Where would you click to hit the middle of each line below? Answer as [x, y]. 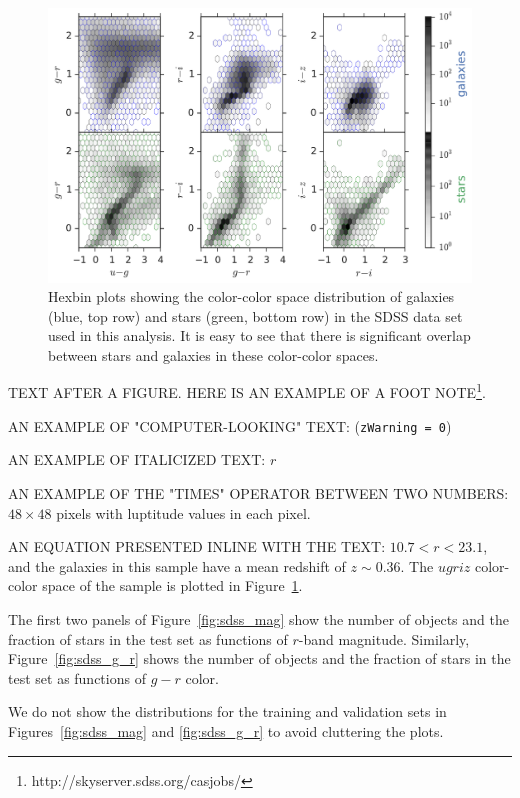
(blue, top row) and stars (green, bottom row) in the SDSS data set [255, 315]
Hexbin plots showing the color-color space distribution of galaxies [251, 296]
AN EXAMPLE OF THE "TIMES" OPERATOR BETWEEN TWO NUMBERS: [258, 492]
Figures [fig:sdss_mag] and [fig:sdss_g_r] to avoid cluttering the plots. [226, 730]
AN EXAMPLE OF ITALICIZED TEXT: [137, 459]
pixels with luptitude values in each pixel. [183, 512]
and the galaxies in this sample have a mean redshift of [177, 565]
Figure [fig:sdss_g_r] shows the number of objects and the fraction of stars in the [259, 658]
